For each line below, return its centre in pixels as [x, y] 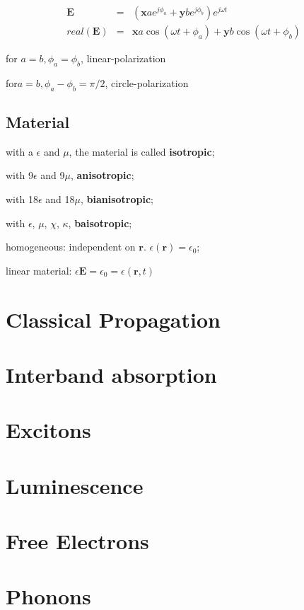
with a [19, 151]
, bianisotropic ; [117, 199]
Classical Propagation [113, 319]
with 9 [19, 175]
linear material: [39, 270]
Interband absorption [111, 374]
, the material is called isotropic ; [142, 151]
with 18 [22, 199]
